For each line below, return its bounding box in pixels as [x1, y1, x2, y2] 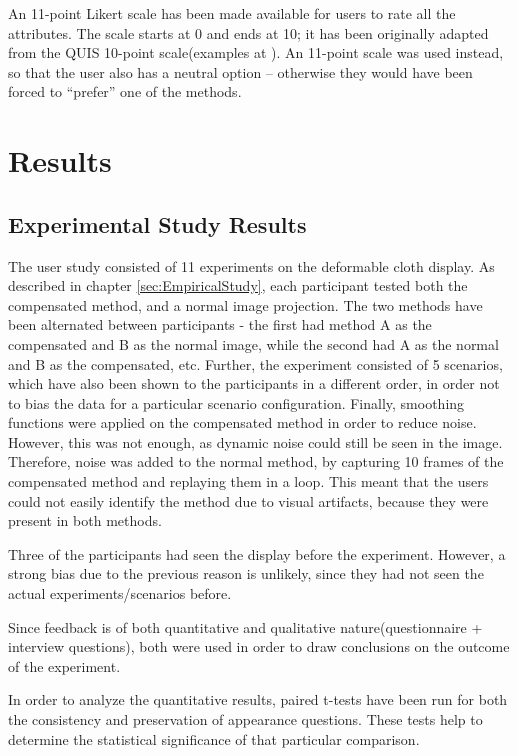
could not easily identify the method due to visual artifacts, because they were [8, 490, 489, 511]
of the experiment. [8, 655, 121, 676]
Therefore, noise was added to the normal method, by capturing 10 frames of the [8, 451, 504, 472]
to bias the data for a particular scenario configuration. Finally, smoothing [8, 392, 465, 413]
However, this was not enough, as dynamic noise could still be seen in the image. [8, 431, 503, 452]
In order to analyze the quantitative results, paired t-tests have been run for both [8, 689, 508, 710]
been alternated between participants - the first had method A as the [8, 314, 432, 335]
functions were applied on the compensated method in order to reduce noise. [8, 412, 477, 433]
